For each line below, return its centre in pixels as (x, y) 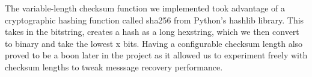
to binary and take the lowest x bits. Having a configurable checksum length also (154, 43)
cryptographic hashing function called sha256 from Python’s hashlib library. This (154, 20)
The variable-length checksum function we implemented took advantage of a (145, 8)
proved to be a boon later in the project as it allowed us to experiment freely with (156, 55)
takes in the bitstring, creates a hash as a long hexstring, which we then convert (152, 32)
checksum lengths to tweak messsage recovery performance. (114, 66)
